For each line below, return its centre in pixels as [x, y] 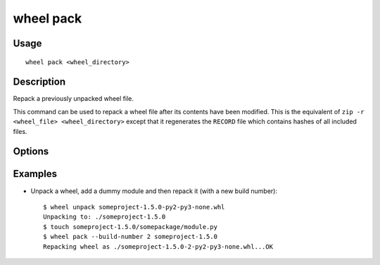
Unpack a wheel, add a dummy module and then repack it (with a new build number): [154, 191]
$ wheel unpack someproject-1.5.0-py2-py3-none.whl [134, 207]
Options [31, 152]
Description [39, 82]
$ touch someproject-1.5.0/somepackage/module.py [131, 227]
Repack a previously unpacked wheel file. [73, 99]
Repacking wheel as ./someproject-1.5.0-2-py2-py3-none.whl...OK [158, 246]
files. [20, 131]
